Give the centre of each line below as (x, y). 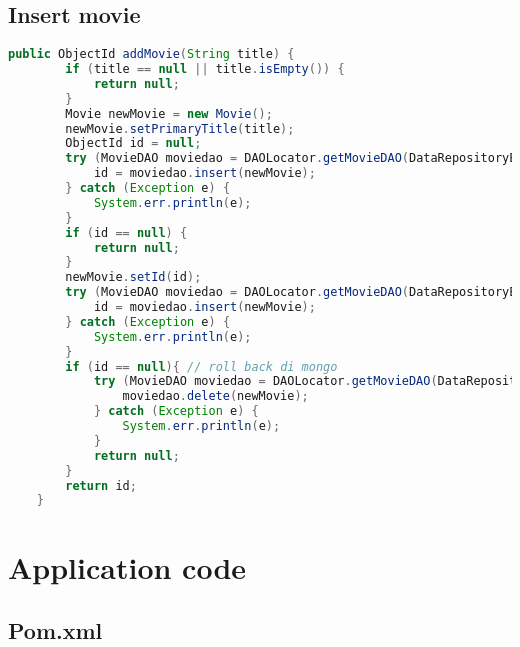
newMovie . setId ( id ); (133, 277)
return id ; (101, 485)
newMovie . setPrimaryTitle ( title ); (180, 128)
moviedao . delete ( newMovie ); (215, 396)
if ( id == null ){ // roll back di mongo (201, 366)
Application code (127, 566)
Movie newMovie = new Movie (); (169, 113)
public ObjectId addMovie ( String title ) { (151, 54)
